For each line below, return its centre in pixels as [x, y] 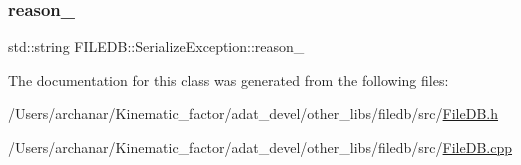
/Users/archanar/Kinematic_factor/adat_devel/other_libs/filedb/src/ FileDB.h [253, 113]
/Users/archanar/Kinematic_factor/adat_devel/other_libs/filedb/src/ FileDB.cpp [260, 147]
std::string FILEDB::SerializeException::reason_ [156, 46]
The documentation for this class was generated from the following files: [228, 79]
